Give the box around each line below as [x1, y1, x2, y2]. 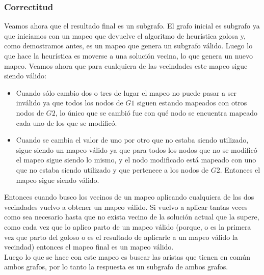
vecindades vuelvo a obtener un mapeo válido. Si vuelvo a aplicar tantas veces [4, 201, 248, 212]
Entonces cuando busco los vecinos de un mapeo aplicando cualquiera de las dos [4, 191, 254, 202]
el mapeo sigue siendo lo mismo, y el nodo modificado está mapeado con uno [16, 154, 256, 165]
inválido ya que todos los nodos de [16, 97, 123, 108]
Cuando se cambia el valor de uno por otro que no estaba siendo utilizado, [16, 134, 249, 145]
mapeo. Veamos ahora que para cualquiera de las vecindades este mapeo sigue [4, 60, 248, 71]
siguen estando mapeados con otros [137, 97, 247, 108]
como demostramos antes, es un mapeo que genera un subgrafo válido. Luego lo [4, 40, 253, 51]
